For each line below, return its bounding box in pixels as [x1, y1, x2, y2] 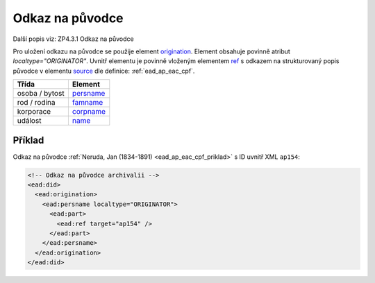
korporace [17, 107, 51, 117]
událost [17, 116, 42, 126]
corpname [72, 107, 106, 117]
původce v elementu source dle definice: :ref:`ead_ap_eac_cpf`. [12, 67, 195, 75]
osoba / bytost [17, 89, 65, 98]
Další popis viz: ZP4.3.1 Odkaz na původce [12, 35, 135, 43]
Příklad [12, 134, 44, 146]
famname [72, 98, 103, 108]
